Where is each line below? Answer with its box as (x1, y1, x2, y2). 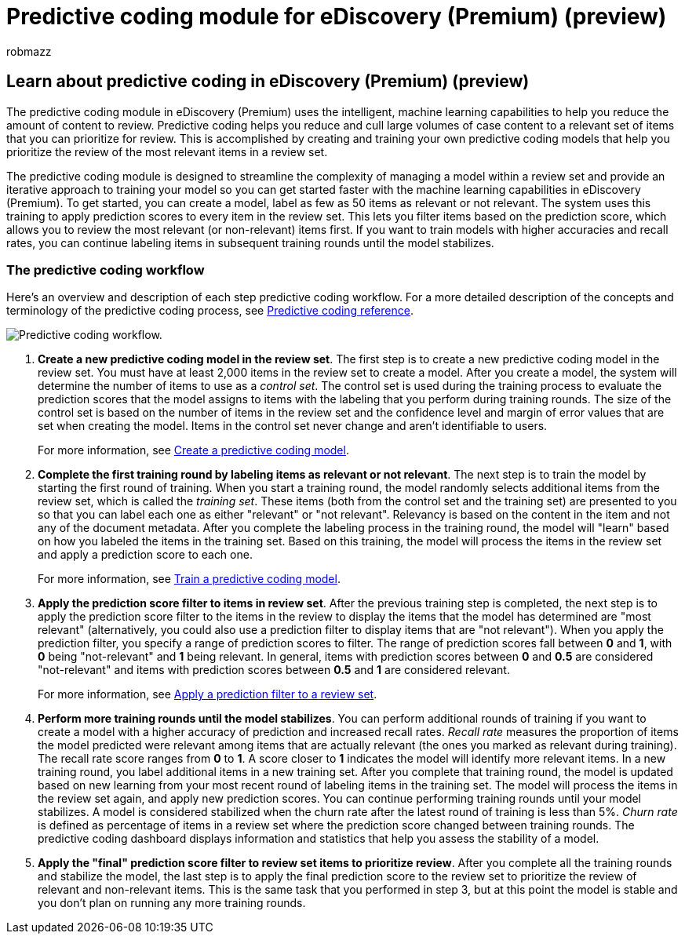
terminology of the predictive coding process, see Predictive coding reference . (6, 304, 414, 318)
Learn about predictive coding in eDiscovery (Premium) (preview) (6, 71, 530, 92)
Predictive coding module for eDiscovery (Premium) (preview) (6, 3, 667, 30)
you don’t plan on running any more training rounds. (38, 896, 306, 910)
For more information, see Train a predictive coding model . (38, 572, 341, 586)
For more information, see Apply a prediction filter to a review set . (38, 687, 377, 701)
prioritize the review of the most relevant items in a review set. (6, 144, 328, 158)
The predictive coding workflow (6, 261, 205, 278)
